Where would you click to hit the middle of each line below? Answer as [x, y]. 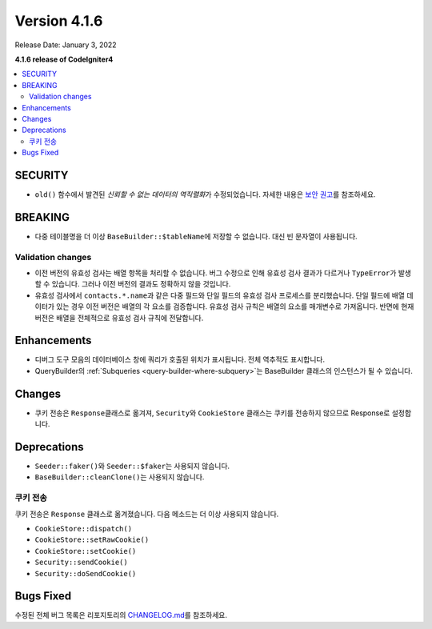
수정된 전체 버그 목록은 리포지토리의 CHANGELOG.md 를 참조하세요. [121, 615]
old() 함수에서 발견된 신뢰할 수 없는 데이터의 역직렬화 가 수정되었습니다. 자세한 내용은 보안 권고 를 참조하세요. [205, 194]
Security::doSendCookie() [86, 573]
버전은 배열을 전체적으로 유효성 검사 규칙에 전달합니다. [119, 318]
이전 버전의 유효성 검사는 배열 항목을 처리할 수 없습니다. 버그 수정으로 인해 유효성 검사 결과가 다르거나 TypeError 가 [216, 273]
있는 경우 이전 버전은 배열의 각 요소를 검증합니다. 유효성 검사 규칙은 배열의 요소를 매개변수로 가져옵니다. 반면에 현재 [235, 306]
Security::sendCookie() [81, 563]
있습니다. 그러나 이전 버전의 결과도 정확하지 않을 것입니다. [141, 284]
